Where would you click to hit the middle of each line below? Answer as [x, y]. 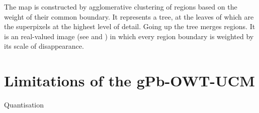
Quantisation [24, 105]
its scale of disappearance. [44, 46]
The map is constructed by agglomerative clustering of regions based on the [121, 7]
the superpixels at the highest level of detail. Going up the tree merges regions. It [130, 26]
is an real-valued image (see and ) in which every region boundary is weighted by [129, 36]
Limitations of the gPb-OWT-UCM [129, 81]
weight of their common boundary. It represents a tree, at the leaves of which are [129, 16]
